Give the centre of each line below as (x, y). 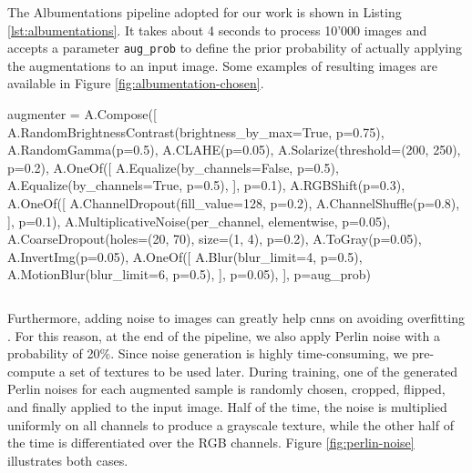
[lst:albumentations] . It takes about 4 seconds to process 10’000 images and (217, 30)
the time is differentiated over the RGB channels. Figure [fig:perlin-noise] (211, 443)
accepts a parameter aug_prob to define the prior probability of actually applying (235, 48)
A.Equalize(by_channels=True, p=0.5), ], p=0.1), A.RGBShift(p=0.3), (206, 185)
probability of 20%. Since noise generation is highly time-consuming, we (208, 353)
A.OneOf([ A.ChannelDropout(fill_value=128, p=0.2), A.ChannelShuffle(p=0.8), (234, 203)
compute (31, 371)
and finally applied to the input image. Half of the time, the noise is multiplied (227, 406)
